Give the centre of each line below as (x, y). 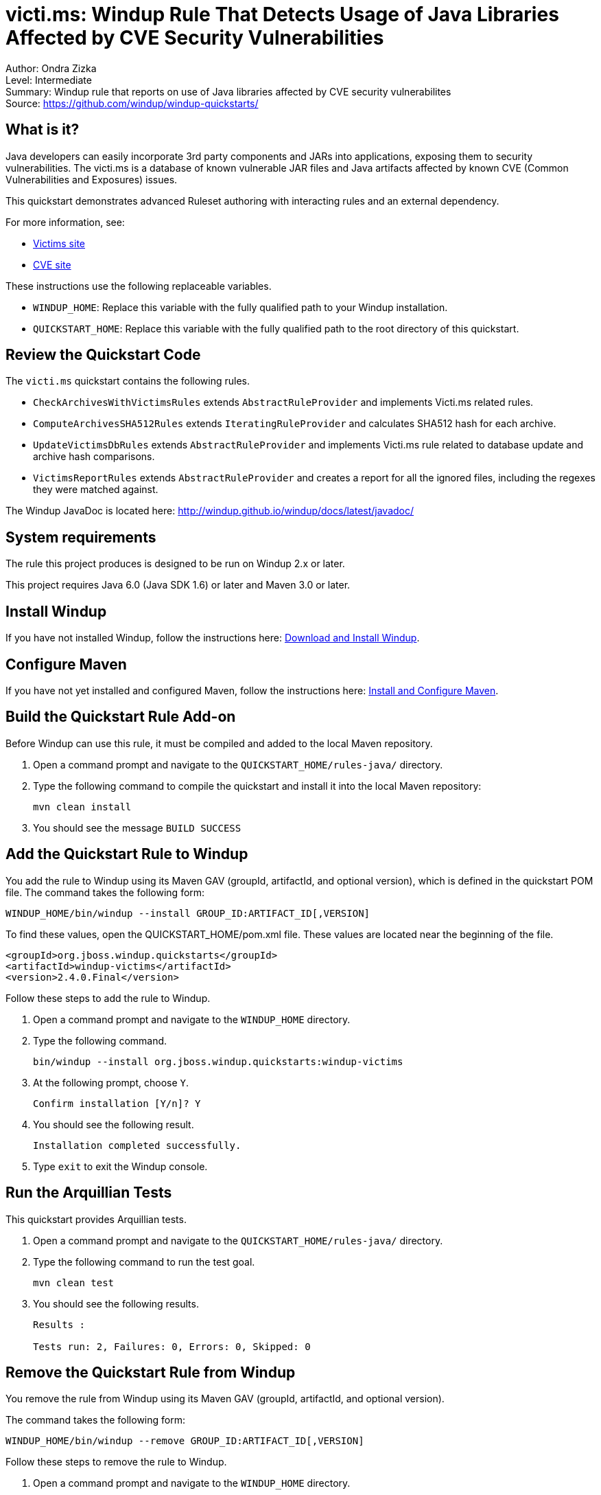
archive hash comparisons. (94, 457)
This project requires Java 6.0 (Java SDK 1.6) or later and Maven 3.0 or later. (178, 585)
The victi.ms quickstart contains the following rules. (128, 381)
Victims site (59, 243)
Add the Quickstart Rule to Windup (127, 854)
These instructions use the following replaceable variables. (139, 286)
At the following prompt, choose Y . (111, 1082)
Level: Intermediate (49, 80)
